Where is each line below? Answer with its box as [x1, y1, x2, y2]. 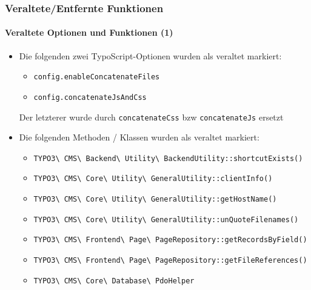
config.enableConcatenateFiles [33, 73, 160, 82]
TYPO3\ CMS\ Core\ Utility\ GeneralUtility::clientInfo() [33, 174, 273, 183]
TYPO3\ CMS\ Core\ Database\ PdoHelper [33, 276, 195, 285]
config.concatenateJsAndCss [33, 93, 147, 102]
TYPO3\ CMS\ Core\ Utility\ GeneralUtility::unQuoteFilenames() [33, 215, 299, 224]
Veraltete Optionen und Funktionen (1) [5, 26, 173, 39]
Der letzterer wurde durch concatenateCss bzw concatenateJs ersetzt [19, 110, 284, 123]
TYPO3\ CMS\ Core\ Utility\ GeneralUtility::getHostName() [33, 195, 277, 204]
